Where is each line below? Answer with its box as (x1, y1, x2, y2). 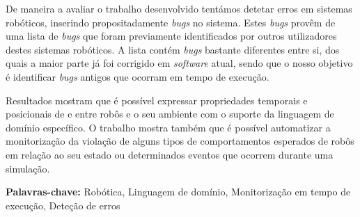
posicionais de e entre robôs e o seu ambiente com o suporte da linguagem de (6, 106, 334, 121)
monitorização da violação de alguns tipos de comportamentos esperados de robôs (6, 134, 354, 148)
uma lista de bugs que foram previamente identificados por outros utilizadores (6, 29, 337, 43)
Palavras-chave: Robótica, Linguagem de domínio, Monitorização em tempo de (6, 184, 351, 199)
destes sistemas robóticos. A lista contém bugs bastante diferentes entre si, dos (6, 42, 340, 56)
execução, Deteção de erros (6, 198, 120, 212)
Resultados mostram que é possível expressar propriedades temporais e (6, 93, 308, 107)
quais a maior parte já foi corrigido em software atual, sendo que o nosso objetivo (6, 56, 353, 70)
